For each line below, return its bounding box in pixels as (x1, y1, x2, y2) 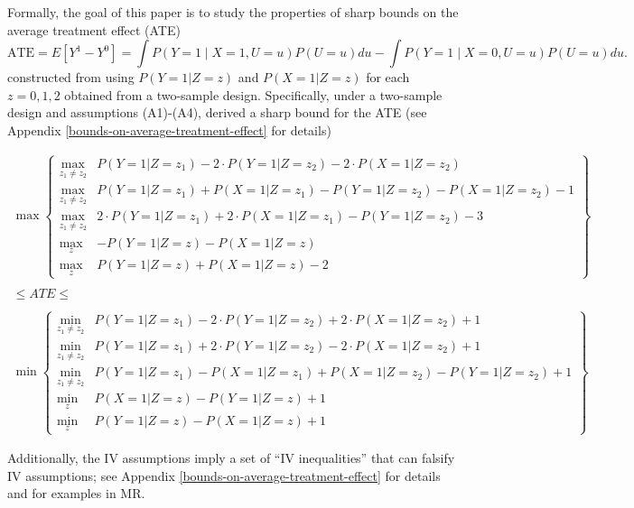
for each (366, 68, 410, 87)
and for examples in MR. (7, 484, 145, 503)
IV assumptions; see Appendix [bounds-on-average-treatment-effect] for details (7, 466, 441, 485)
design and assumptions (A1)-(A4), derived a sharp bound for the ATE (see (7, 103, 427, 122)
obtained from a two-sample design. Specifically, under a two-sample (64, 85, 443, 104)
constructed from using (7, 68, 135, 87)
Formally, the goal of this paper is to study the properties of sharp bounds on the (7, 3, 459, 21)
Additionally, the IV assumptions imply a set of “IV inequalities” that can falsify (7, 448, 455, 467)
